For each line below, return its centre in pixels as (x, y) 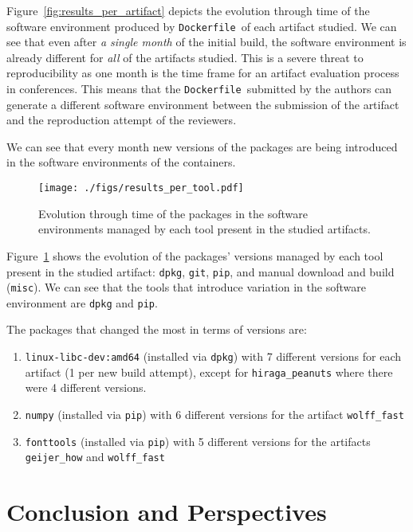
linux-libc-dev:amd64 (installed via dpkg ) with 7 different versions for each (213, 356)
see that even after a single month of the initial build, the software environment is (206, 42)
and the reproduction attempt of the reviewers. (122, 120)
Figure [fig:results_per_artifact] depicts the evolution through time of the (188, 10)
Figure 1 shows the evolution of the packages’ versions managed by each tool (195, 255)
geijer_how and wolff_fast (95, 457)
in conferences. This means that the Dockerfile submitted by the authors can (199, 89)
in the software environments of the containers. (121, 162)
